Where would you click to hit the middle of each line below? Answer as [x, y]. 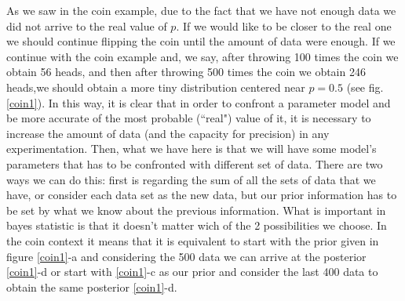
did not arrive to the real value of [87, 25]
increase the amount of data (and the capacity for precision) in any [168, 133]
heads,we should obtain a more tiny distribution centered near [156, 87]
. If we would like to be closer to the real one [284, 25]
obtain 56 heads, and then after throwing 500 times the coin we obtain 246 [186, 72]
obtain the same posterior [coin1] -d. [92, 286]
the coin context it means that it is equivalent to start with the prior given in [193, 240]
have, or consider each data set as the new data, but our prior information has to [202, 195]
